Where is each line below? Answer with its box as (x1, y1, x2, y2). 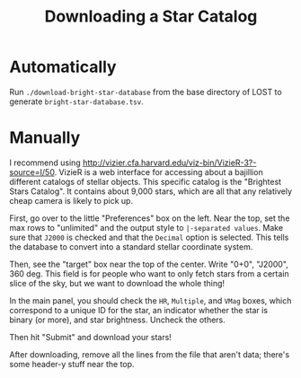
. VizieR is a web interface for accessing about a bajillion (54, 166, 263, 177)
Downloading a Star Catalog (44, 6, 258, 27)
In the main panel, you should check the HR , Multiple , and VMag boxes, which (9, 294, 292, 306)
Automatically (9, 57, 117, 77)
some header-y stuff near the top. (9, 358, 135, 369)
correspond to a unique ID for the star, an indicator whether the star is (9, 304, 268, 315)
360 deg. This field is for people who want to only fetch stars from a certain (9, 268, 289, 279)
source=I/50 (9, 166, 56, 177)
